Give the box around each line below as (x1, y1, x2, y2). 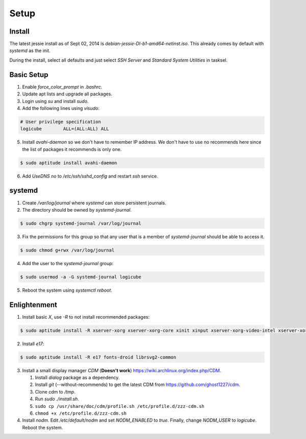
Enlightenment (9, 300, 58, 309)
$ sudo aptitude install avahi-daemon (20, 160, 117, 166)
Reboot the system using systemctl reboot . (22, 287, 112, 293)
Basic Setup (9, 70, 48, 79)
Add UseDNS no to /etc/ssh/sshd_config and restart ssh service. (22, 173, 158, 179)
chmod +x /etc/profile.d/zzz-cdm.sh (35, 410, 127, 417)
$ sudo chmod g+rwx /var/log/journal (20, 247, 115, 253)
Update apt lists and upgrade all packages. (22, 91, 112, 97)
